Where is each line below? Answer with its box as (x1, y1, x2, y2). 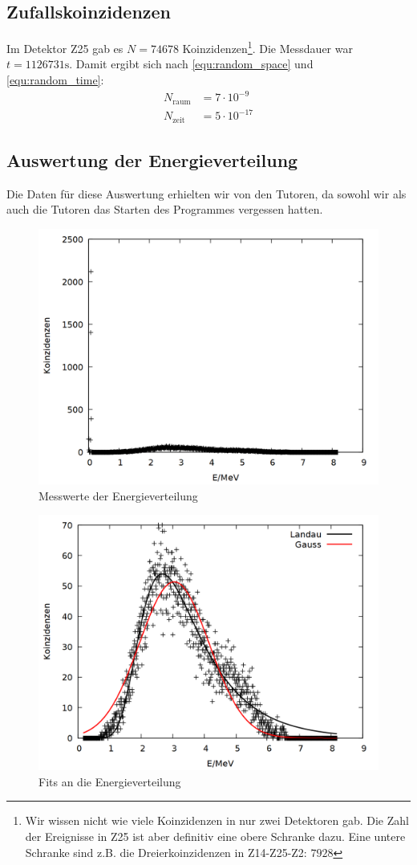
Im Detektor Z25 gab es (6, 39, 123, 56)
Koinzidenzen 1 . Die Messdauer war (182, 38, 353, 56)
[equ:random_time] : (6, 71, 104, 88)
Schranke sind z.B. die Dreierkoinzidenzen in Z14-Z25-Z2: (25, 843, 307, 860)
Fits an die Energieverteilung (38, 773, 181, 790)
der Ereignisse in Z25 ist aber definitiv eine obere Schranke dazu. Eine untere (25, 827, 406, 844)
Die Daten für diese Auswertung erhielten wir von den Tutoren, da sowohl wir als (6, 185, 407, 202)
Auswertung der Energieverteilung (6, 148, 298, 172)
